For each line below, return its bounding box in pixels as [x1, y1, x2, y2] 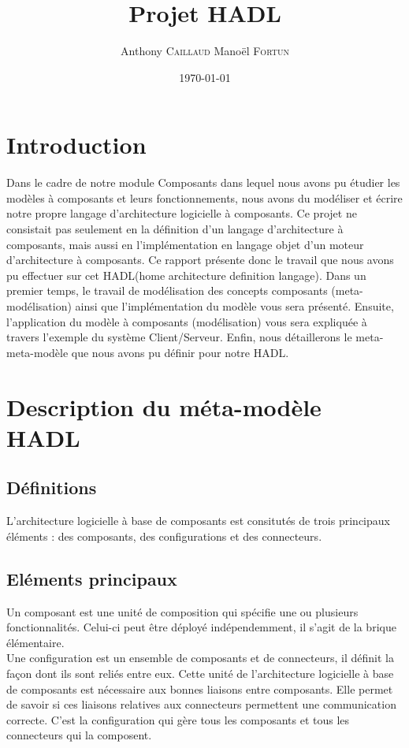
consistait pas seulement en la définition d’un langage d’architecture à [6, 221, 344, 237]
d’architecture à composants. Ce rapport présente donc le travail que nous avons [6, 251, 394, 268]
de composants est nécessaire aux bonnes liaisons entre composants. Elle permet [6, 680, 393, 697]
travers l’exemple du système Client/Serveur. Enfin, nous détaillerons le [6, 329, 352, 345]
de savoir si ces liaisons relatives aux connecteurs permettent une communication [6, 696, 396, 713]
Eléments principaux [6, 566, 177, 590]
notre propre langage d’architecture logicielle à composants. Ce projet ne [6, 205, 357, 221]
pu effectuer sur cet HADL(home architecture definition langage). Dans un [6, 266, 366, 283]
